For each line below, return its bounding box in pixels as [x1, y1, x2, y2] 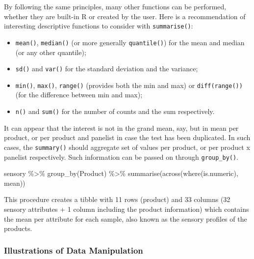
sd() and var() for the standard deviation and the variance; [15, 63, 198, 74]
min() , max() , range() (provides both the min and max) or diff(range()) [15, 80, 243, 90]
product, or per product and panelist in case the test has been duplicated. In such [4, 132, 251, 143]
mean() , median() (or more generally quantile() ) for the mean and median [15, 37, 245, 47]
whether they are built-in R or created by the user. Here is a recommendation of [4, 11, 246, 21]
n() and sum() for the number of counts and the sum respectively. [15, 106, 215, 116]
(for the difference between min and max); [15, 89, 143, 100]
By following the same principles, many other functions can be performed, [4, 1, 227, 11]
